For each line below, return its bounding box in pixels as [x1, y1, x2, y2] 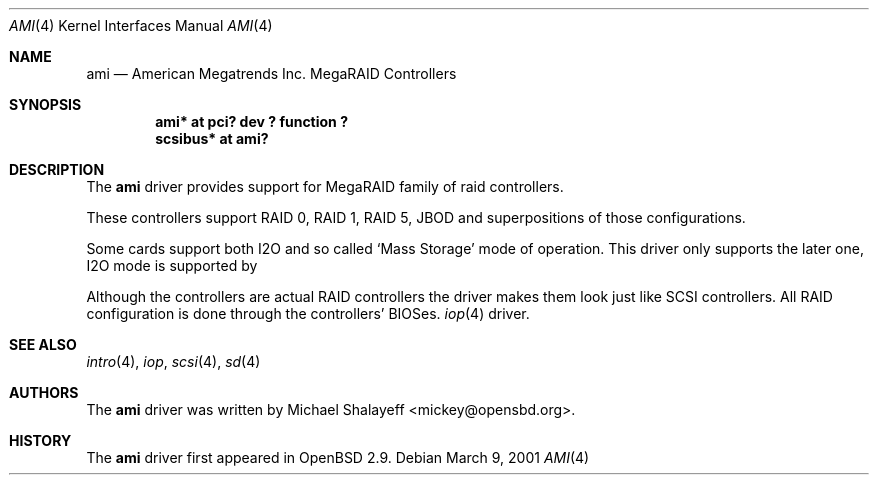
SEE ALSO [9, 336, 77, 353]
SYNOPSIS [9, 96, 82, 113]
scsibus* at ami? [155, 130, 269, 147]
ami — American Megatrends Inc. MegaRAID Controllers [86, 65, 457, 82]
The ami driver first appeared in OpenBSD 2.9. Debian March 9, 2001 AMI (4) [86, 449, 590, 466]
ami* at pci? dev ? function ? [155, 113, 348, 130]
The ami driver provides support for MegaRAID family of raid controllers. [86, 178, 564, 195]
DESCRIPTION [9, 161, 105, 178]
